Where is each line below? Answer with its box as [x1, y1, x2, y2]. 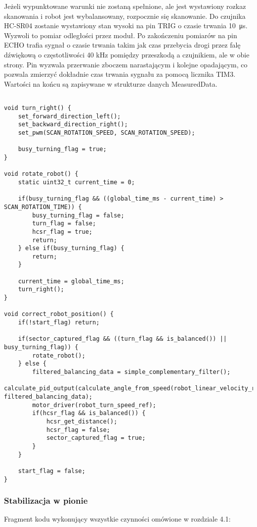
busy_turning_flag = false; [32, 211, 125, 219]
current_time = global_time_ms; [18, 277, 125, 285]
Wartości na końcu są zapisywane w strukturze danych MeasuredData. [4, 78, 217, 89]
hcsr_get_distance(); [46, 418, 118, 425]
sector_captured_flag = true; [46, 434, 146, 442]
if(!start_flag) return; [18, 319, 100, 326]
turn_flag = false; [32, 220, 96, 227]
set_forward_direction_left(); [18, 112, 121, 120]
